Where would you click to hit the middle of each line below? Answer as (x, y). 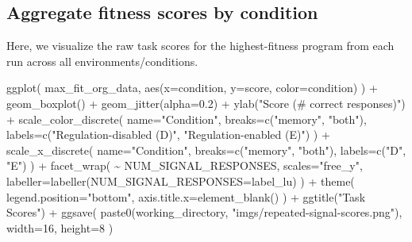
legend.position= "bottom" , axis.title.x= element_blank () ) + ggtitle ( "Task (186, 196)
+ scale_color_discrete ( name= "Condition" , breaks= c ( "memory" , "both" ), (187, 119)
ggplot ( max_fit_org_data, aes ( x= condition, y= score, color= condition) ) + (192, 88)
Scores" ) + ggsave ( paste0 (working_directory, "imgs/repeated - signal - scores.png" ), (204, 212)
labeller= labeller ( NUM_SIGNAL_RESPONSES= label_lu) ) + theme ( (181, 181)
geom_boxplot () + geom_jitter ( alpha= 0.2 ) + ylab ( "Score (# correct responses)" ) (206, 103)
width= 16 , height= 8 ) (60, 227)
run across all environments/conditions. (102, 61)
